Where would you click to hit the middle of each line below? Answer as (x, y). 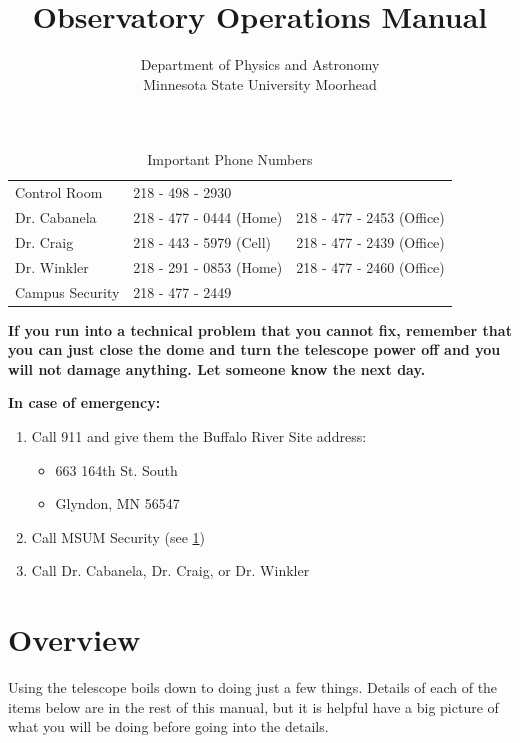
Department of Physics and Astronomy (260, 64)
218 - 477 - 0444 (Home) (208, 217)
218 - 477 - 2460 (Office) (370, 266)
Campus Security (67, 291)
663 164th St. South (116, 469)
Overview (74, 639)
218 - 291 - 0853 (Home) (208, 266)
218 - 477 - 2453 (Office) (370, 217)
